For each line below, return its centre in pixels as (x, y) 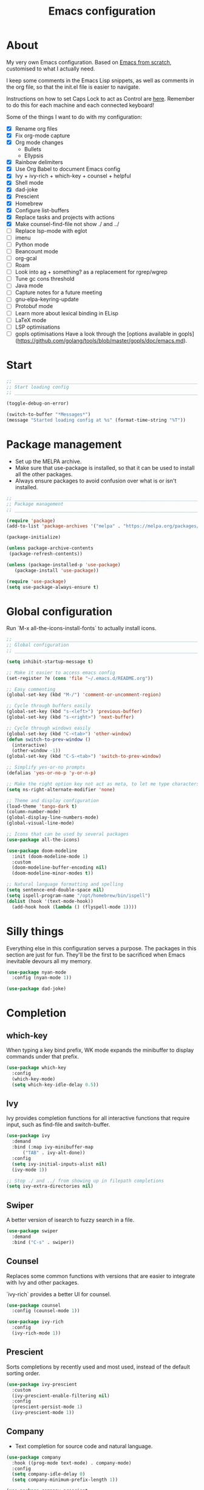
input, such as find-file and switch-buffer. (58, 1125)
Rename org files (36, 128)
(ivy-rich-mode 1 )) (36, 1333)
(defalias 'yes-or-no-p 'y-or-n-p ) (51, 773)
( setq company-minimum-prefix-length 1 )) (65, 1480)
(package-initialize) (34, 537)
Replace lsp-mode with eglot (51, 231)
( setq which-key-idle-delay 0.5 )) (55, 1085)
